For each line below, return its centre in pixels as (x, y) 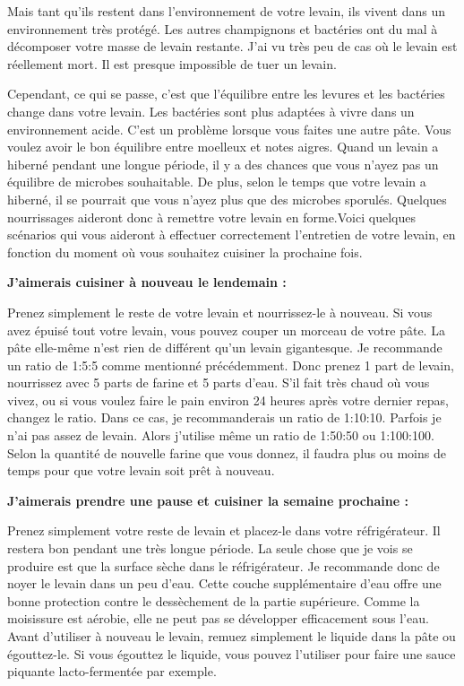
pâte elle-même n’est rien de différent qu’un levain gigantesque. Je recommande (225, 347)
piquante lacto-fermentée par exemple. (112, 671)
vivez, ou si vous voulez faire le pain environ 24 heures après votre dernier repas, (228, 399)
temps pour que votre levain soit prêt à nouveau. (141, 470)
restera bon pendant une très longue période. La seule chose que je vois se (210, 548)
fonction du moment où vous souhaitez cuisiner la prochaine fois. (185, 252)
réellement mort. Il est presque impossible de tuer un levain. (172, 63)
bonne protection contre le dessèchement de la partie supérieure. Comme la (214, 600)
